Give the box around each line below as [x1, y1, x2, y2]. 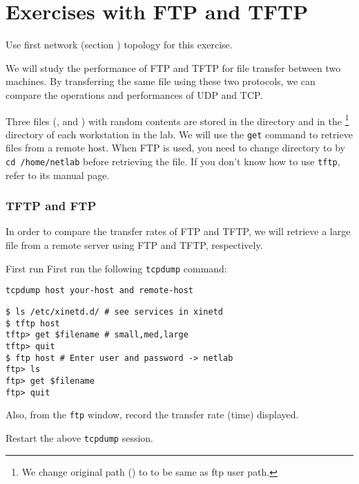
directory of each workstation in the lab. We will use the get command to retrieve [6, 127, 353, 141]
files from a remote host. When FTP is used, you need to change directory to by [6, 140, 345, 155]
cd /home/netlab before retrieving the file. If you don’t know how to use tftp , [6, 154, 340, 168]
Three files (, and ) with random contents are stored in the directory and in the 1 [6, 111, 349, 128]
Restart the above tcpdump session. [6, 430, 153, 445]
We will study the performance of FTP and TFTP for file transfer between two [6, 60, 341, 75]
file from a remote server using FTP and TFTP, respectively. [6, 238, 263, 252]
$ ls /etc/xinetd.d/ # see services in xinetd [6, 306, 223, 317]
